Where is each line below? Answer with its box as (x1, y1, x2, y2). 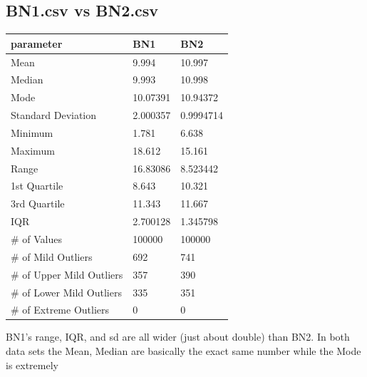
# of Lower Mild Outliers (11, 284, 122, 299)
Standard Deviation (11, 108, 97, 123)
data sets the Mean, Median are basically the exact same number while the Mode (6, 344, 361, 358)
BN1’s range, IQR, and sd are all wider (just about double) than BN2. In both (6, 329, 350, 344)
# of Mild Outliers (11, 249, 93, 264)
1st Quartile (11, 178, 63, 193)
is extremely (6, 357, 58, 372)
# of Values (11, 231, 63, 246)
